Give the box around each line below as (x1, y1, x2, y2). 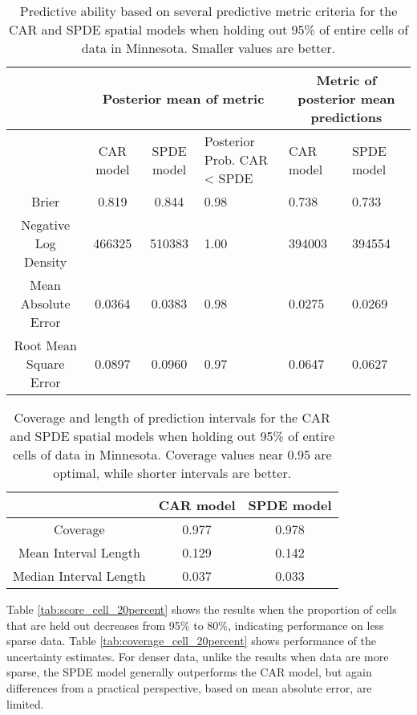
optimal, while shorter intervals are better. (53, 464, 292, 482)
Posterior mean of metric (102, 89, 265, 108)
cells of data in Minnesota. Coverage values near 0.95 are (12, 445, 332, 464)
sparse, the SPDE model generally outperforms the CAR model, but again (6, 664, 372, 680)
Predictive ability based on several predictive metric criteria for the (19, 2, 398, 20)
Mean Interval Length (18, 543, 140, 562)
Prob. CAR (204, 150, 268, 169)
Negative (21, 215, 71, 234)
